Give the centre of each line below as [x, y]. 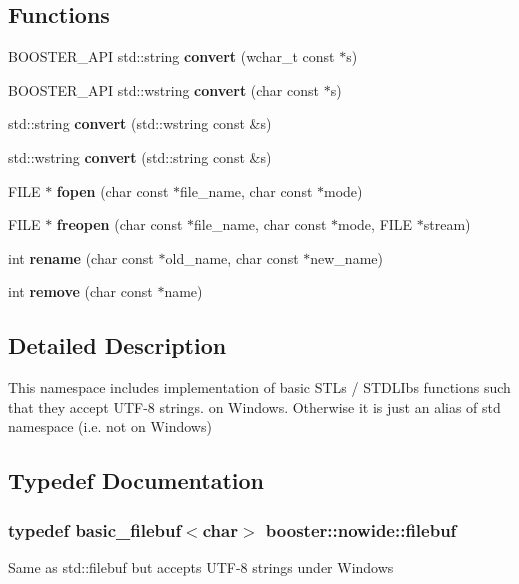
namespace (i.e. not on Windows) [110, 426]
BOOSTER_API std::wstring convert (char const [163, 89]
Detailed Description [117, 345]
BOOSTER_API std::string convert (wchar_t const [171, 56]
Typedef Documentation [136, 480]
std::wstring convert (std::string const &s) [140, 156]
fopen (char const [112, 190]
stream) [447, 224]
